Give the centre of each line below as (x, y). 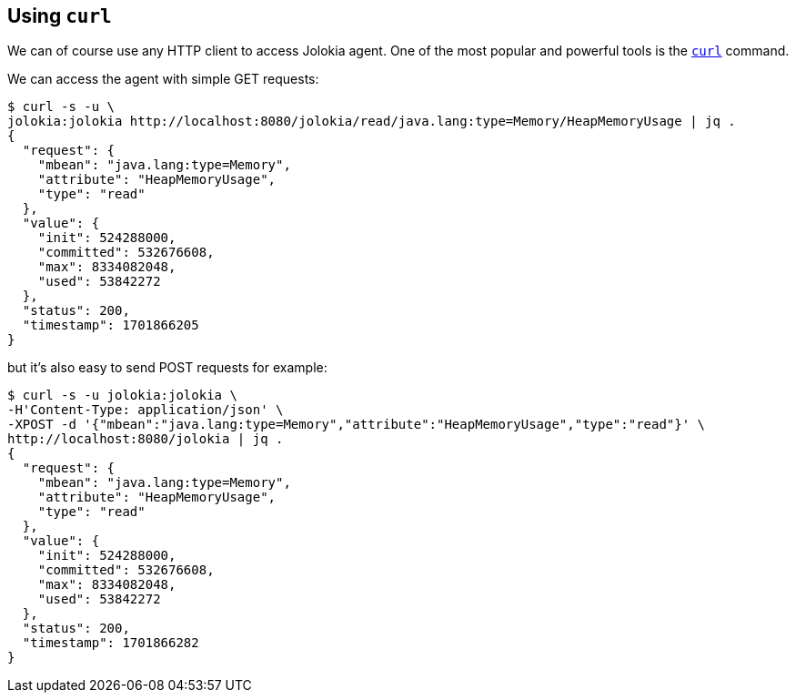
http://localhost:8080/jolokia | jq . (146, 439)
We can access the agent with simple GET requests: (163, 79)
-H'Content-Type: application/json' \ (146, 410)
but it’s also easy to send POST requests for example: (167, 368)
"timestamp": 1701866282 (111, 643)
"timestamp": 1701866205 (111, 325)
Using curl (60, 16)
